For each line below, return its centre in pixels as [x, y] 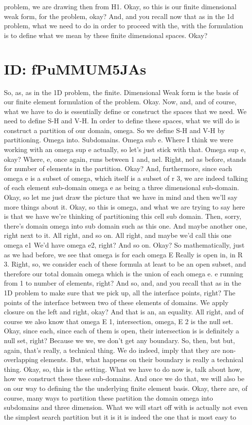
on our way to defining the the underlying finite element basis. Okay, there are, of [126, 388]
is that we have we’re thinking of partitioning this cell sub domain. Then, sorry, [123, 216]
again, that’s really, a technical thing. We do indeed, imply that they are [112, 350]
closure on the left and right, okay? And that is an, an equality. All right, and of [124, 312]
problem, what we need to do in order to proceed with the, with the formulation [124, 26]
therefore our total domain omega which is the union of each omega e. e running [124, 273]
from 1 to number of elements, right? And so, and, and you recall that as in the [123, 283]
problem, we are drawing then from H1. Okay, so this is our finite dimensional [120, 6]
